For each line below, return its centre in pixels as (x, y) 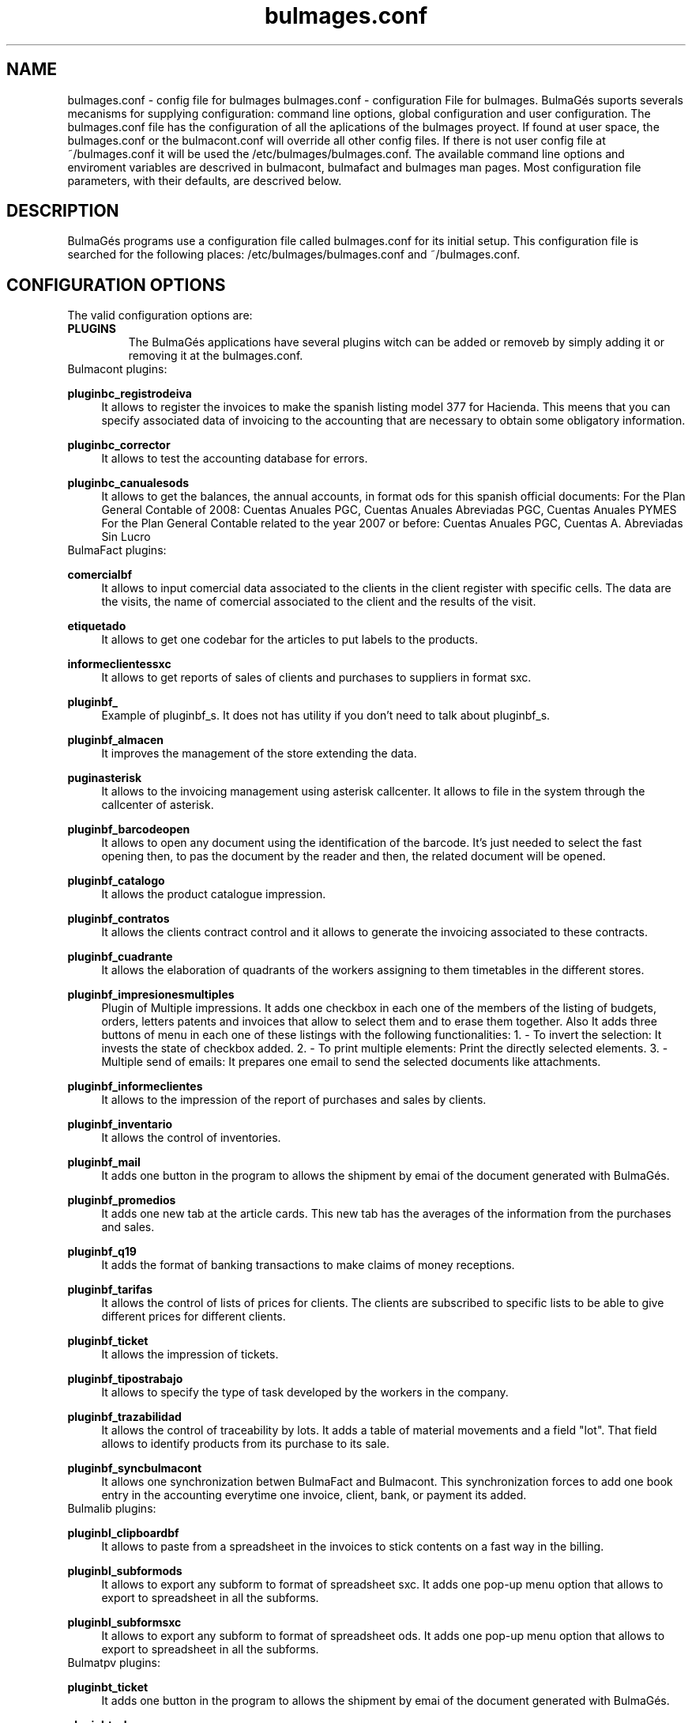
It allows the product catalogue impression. (214, 894)
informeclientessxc (119, 664)
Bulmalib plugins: (112, 1509)
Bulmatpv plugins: (114, 1663)
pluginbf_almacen (116, 740)
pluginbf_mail (104, 1162)
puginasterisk (105, 778)
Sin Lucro (126, 537)
